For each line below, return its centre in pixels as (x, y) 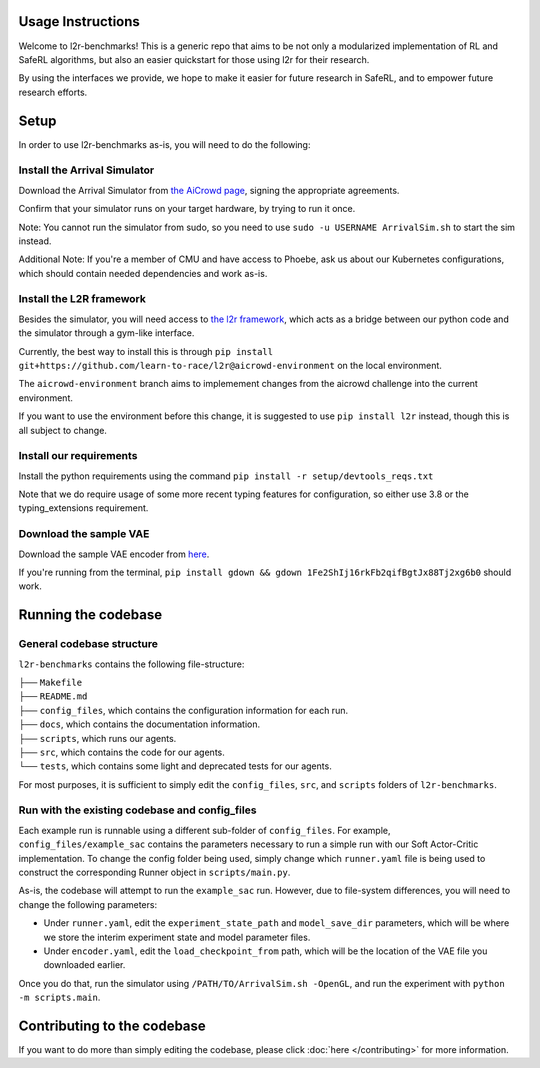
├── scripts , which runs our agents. (97, 738)
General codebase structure (88, 644)
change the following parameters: (88, 904)
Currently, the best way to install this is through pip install (146, 351)
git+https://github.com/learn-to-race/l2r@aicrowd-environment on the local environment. (230, 365)
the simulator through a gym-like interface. (106, 333)
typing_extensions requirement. (83, 508)
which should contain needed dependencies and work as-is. (143, 273)
